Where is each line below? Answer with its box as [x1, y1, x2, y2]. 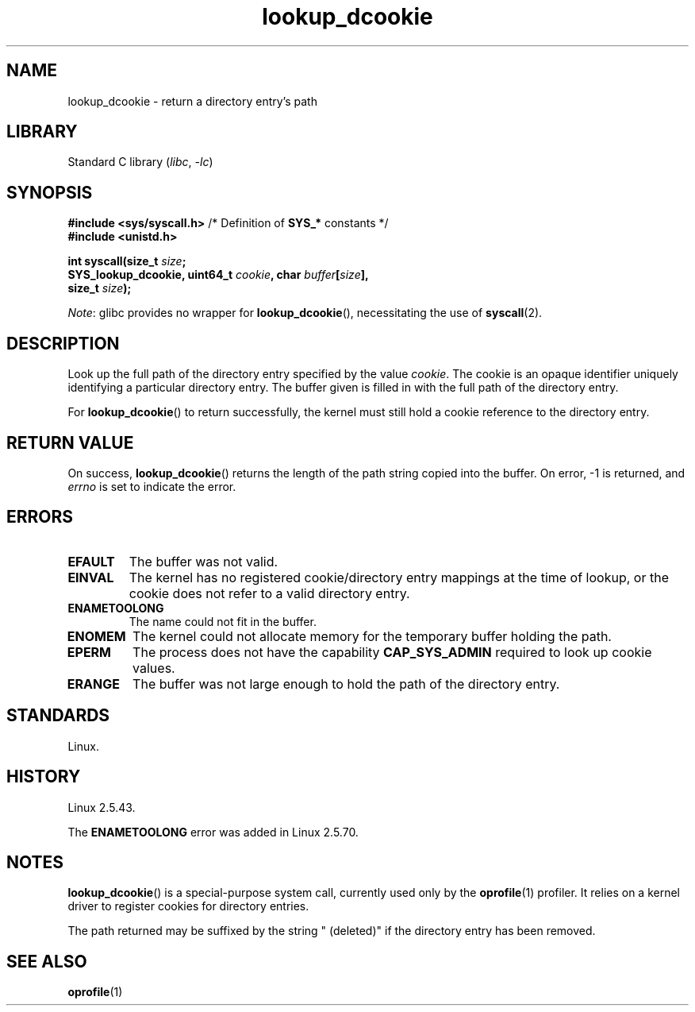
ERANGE [67, 675, 120, 692]
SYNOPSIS [6, 182, 93, 203]
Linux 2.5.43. [67, 800, 136, 814]
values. [132, 659, 175, 676]
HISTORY [6, 767, 81, 787]
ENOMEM [67, 628, 126, 644]
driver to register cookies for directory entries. [67, 899, 309, 914]
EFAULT [67, 553, 115, 570]
